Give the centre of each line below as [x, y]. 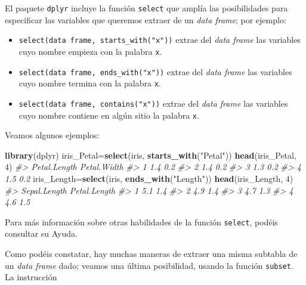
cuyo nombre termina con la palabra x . [90, 83]
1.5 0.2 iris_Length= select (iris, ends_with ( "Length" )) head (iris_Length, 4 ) [149, 178]
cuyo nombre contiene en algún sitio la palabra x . [109, 115]
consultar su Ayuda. [41, 233]
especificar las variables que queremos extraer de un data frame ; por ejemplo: [146, 19]
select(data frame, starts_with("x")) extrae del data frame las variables [160, 40]
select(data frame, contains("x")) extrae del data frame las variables [153, 103]
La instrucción [31, 277]
